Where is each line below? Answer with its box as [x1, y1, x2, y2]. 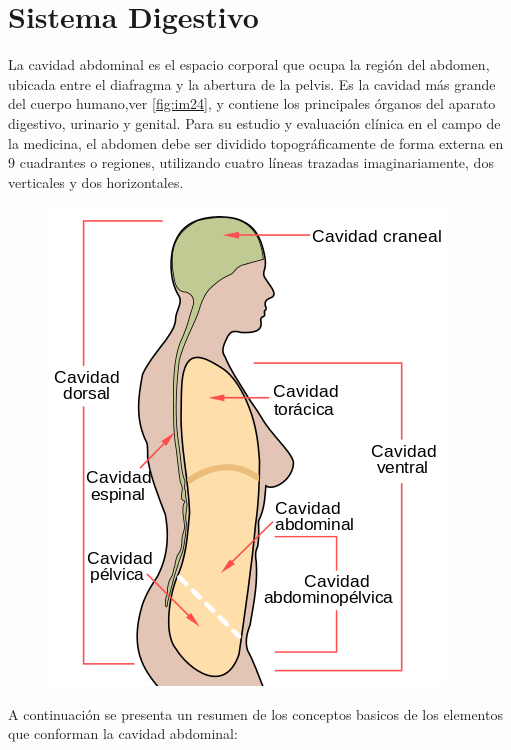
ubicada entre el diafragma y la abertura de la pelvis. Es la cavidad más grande [8, 73, 496, 94]
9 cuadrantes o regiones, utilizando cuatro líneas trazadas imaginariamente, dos [8, 152, 494, 173]
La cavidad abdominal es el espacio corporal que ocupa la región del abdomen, [8, 54, 490, 75]
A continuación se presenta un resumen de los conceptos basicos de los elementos [8, 703, 503, 724]
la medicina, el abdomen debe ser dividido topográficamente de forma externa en [8, 132, 504, 153]
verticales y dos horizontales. [8, 171, 184, 192]
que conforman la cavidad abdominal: [8, 723, 238, 744]
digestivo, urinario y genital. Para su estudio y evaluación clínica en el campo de [8, 112, 501, 133]
